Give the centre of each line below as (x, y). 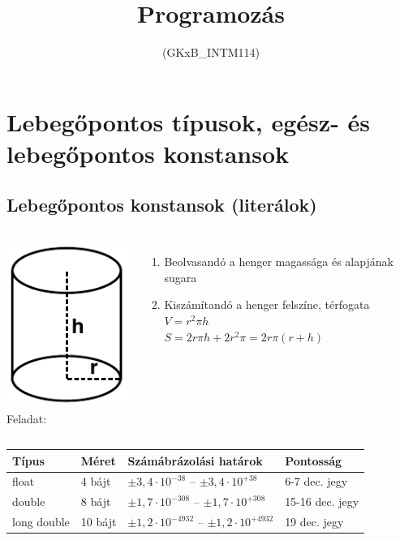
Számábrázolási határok (195, 460)
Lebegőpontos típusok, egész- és (189, 121)
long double (41, 522)
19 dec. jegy (314, 522)
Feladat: (27, 418)
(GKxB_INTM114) (211, 52)
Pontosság (314, 460)
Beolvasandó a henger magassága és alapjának (279, 261)
